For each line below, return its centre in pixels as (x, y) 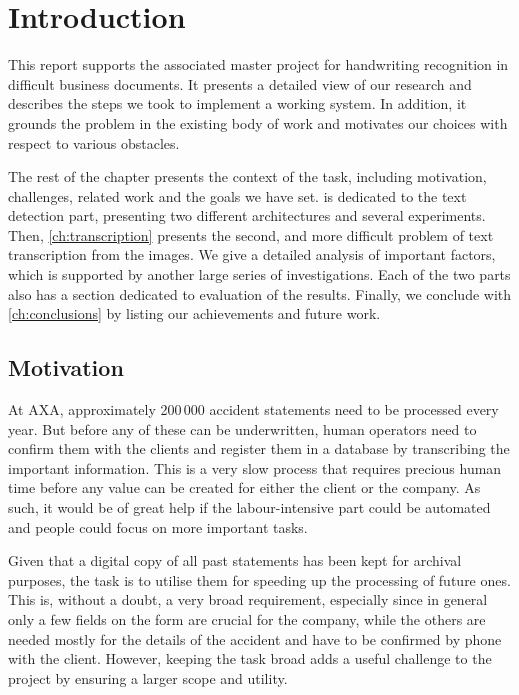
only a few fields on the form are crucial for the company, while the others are (247, 618)
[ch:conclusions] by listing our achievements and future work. (194, 313)
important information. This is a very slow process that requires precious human (255, 467)
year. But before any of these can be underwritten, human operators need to (242, 428)
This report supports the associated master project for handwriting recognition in (258, 64)
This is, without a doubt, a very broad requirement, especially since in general (248, 599)
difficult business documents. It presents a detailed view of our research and (240, 83)
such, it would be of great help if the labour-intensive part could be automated (249, 507)
